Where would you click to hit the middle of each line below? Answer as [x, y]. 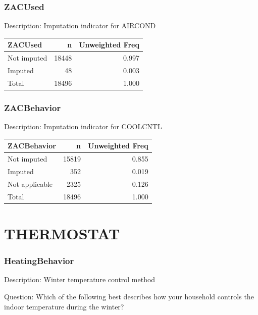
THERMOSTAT [62, 233]
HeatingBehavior [39, 261]
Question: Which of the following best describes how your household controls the [129, 296]
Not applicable [30, 183]
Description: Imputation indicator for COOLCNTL [83, 126]
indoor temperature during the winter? [64, 306]
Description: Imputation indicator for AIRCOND [80, 25]
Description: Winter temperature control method [80, 279]
